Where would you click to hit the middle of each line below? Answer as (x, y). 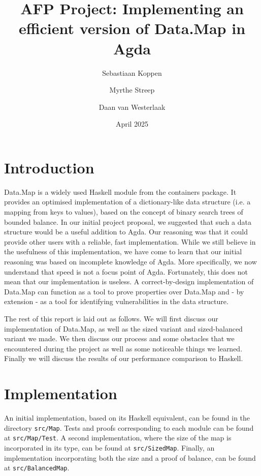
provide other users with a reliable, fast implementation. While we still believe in (130, 241)
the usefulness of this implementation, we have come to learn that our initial (123, 251)
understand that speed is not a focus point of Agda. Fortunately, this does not (126, 271)
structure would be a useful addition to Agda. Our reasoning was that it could (126, 232)
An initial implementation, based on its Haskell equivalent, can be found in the (127, 418)
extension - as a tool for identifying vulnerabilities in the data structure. (116, 301)
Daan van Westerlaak (132, 107)
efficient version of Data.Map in (132, 28)
